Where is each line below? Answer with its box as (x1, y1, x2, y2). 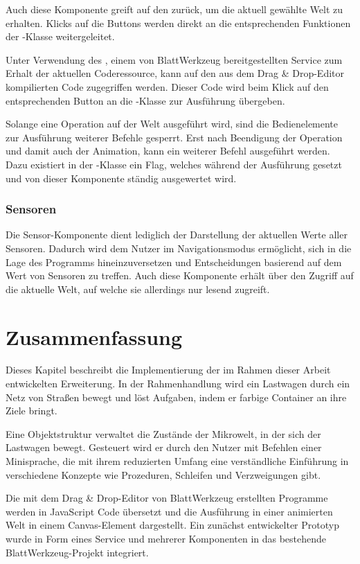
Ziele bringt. (6, 403, 57, 418)
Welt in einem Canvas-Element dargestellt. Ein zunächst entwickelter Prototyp (6, 518, 339, 532)
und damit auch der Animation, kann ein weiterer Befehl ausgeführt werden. (6, 143, 330, 158)
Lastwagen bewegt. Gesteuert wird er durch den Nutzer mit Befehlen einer (6, 440, 322, 455)
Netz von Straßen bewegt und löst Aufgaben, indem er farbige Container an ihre (6, 389, 347, 404)
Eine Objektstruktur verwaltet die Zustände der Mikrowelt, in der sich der (6, 426, 321, 441)
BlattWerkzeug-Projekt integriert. (6, 545, 149, 559)
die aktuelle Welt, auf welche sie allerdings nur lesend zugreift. (6, 281, 270, 296)
